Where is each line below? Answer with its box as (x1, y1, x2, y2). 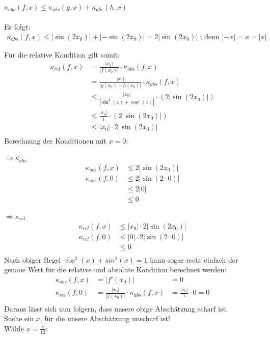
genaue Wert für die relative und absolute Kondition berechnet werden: (4, 264, 227, 275)
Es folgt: (4, 21, 31, 32)
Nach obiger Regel (4, 254, 61, 265)
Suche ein (4, 313, 34, 324)
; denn (200, 33, 220, 41)
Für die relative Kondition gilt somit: (4, 49, 120, 60)
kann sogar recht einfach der (150, 254, 238, 265)
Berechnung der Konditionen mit (4, 135, 106, 146)
